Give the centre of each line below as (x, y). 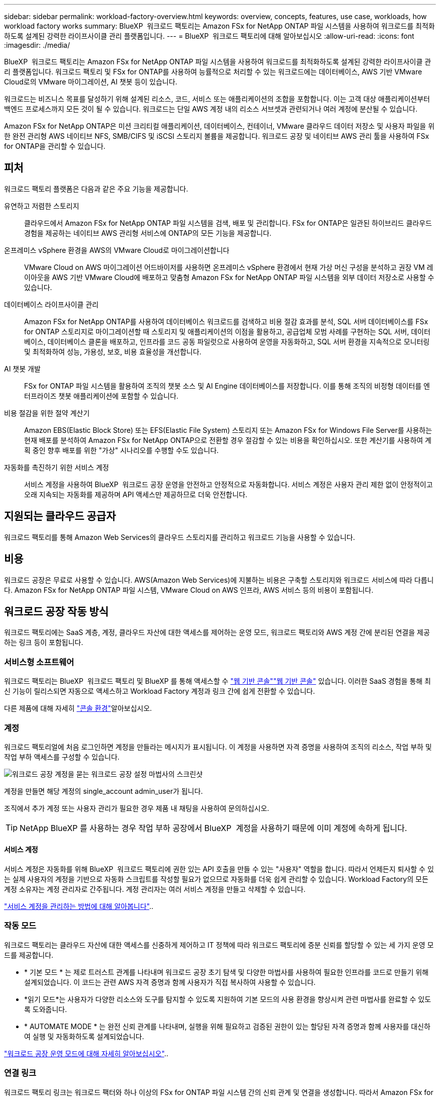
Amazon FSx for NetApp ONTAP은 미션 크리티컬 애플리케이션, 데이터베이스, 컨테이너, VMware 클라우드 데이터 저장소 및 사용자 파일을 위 (219, 126)
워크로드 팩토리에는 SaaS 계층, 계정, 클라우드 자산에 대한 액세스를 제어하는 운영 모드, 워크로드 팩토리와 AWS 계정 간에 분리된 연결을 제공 (217, 632)
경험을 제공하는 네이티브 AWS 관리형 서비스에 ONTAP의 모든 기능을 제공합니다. (148, 233)
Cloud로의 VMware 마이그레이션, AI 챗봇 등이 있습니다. (91, 82)
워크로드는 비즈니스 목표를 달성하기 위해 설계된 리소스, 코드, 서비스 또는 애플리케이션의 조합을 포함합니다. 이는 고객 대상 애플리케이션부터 (217, 99)
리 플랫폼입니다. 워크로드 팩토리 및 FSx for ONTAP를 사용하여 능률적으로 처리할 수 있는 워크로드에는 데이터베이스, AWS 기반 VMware (213, 72)
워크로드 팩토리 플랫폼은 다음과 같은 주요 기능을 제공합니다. (96, 189)
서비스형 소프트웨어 (39, 662)
